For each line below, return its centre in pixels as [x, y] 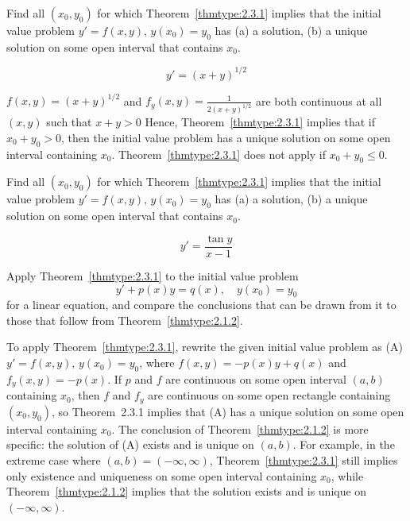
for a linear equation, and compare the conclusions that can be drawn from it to [201, 305]
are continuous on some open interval [256, 378]
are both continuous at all [319, 100]
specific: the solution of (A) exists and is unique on [130, 444]
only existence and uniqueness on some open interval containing [162, 475]
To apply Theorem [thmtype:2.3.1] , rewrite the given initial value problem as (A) [205, 347]
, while [347, 475]
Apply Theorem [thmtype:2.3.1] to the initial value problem [153, 275]
